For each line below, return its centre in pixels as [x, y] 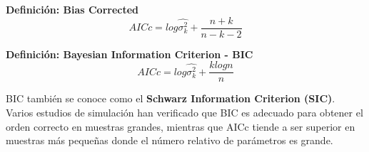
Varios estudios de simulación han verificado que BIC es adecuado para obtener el [184, 112]
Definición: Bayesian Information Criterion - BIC [130, 54]
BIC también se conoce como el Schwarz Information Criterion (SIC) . [171, 98]
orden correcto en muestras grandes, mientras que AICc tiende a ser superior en [181, 126]
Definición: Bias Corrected [72, 9]
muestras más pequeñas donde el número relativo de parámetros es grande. [170, 140]
